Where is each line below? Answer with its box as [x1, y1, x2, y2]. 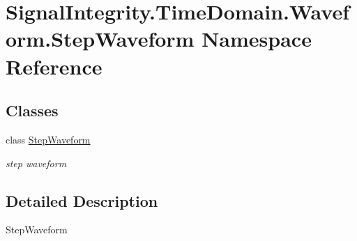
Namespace [202, 24, 312, 53]
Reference [6, 52, 102, 80]
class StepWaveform [6, 132, 91, 146]
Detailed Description [6, 189, 158, 211]
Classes [6, 100, 59, 121]
